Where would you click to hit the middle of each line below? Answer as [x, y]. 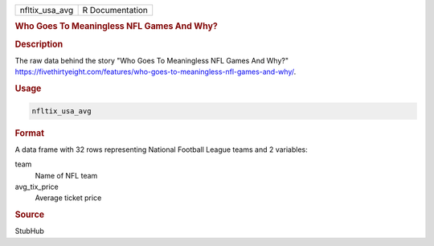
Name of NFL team [66, 175]
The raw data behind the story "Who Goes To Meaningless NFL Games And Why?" [152, 60]
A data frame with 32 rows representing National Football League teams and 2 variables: [162, 150]
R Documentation [115, 10]
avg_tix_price [37, 187]
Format [29, 133]
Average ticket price [68, 198]
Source [30, 215]
